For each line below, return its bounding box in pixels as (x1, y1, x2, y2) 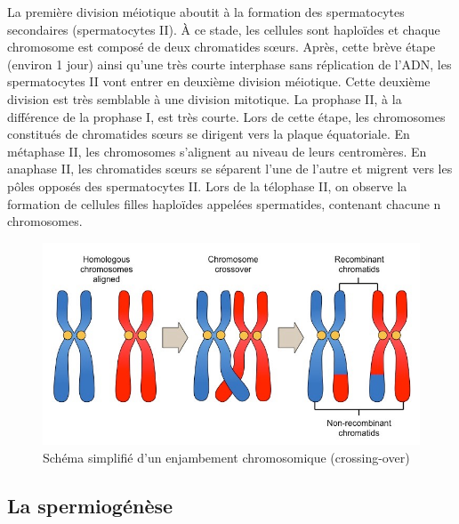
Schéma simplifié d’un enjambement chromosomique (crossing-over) (43, 447, 410, 466)
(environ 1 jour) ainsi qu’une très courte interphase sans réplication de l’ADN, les (7, 54, 452, 73)
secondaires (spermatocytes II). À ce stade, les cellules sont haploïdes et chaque (7, 20, 440, 38)
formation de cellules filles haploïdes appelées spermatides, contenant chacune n (7, 194, 441, 213)
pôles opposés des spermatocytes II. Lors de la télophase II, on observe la (7, 176, 407, 195)
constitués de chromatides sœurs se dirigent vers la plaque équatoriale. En (7, 125, 410, 143)
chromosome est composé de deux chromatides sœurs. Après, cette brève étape (7, 37, 436, 56)
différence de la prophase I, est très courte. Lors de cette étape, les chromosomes (7, 107, 446, 125)
